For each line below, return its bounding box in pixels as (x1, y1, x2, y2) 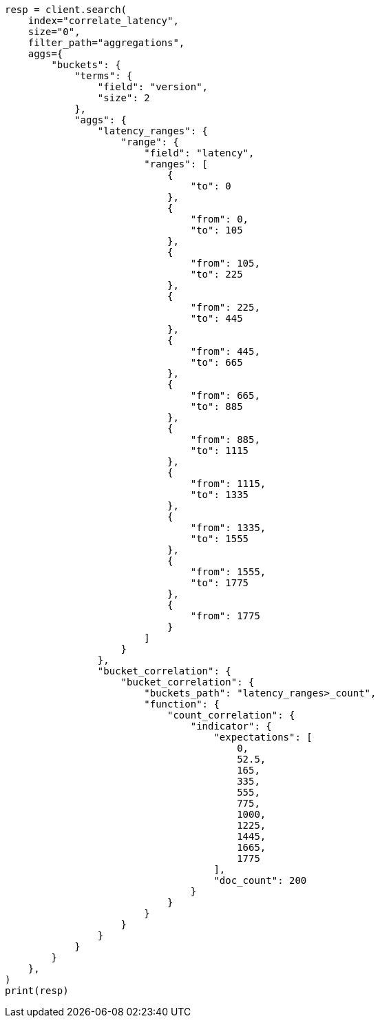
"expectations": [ (213, 732, 313, 743)
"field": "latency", (144, 147, 255, 158)
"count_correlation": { (167, 710, 295, 721)
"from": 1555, (190, 566, 266, 577)
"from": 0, (190, 214, 249, 225)
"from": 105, (190, 258, 260, 269)
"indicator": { (190, 721, 272, 732)
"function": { (144, 699, 220, 710)
